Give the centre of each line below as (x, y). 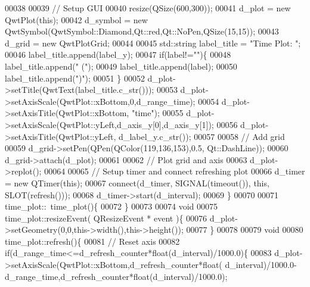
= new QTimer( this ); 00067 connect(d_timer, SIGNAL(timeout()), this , (137, 183)
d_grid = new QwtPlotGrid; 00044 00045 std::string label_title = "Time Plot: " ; (153, 43)
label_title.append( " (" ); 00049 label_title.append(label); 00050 (121, 66)
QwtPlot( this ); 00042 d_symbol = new (76, 19)
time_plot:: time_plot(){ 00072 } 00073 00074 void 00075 (111, 206)
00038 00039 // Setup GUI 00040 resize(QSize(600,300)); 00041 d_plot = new (148, 8)
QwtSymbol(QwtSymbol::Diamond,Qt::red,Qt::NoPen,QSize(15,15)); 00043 (142, 31)
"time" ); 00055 (157, 113)
